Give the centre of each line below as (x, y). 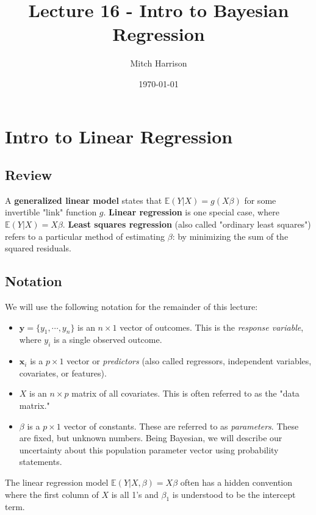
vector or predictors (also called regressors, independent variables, (189, 361)
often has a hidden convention (236, 482)
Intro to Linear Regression (119, 136)
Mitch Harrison (159, 63)
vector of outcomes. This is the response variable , (212, 327)
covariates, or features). (63, 373)
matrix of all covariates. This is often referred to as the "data (185, 393)
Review (29, 175)
